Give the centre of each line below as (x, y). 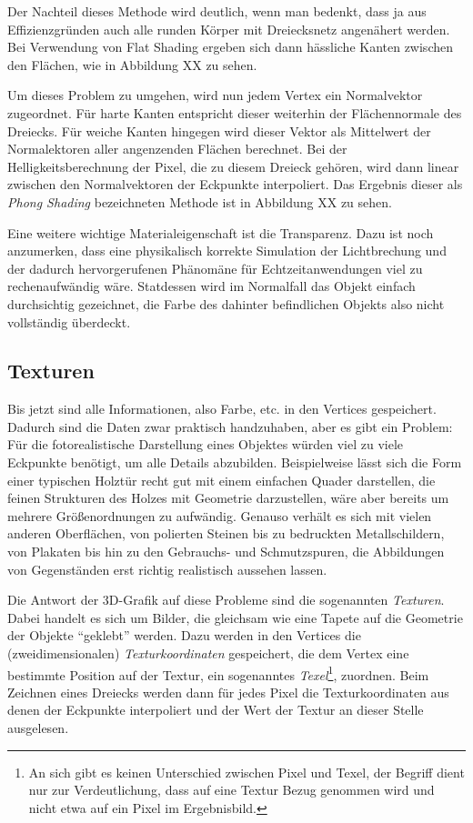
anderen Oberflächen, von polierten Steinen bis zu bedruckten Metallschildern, (226, 533)
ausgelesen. (38, 728)
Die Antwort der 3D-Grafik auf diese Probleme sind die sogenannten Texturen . (226, 600)
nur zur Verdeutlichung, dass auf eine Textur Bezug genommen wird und (231, 790)
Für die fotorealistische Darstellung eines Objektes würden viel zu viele (206, 444)
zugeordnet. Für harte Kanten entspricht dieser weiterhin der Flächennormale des (235, 112)
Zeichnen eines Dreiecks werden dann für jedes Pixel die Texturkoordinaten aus (228, 692)
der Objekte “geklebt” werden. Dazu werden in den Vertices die (184, 635)
